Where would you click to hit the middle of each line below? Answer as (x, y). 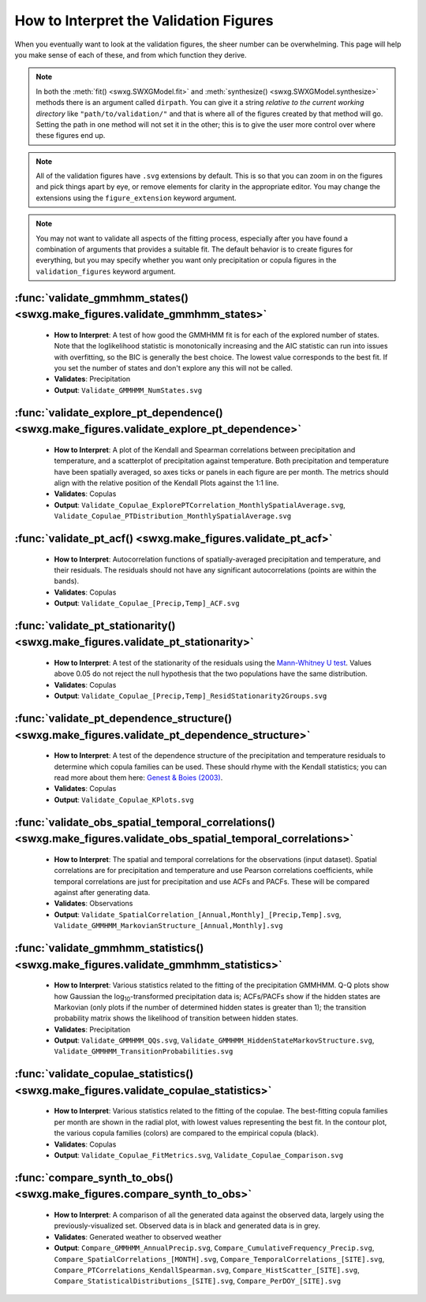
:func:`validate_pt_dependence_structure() (123, 719)
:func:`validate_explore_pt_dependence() (119, 413)
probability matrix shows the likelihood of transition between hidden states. (176, 1018)
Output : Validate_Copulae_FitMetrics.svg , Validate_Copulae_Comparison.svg (198, 1155)
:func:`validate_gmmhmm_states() (102, 298)
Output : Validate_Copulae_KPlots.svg (124, 800)
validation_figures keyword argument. (106, 271)
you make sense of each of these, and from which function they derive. (131, 54)
